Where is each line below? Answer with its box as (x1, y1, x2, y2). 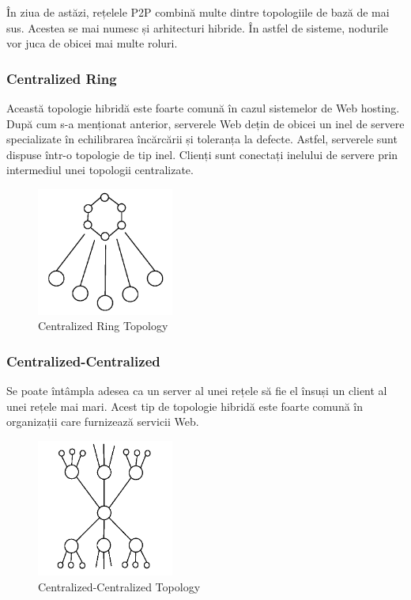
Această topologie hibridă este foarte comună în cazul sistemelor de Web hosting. (6, 100, 400, 116)
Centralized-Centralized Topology (38, 578, 201, 594)
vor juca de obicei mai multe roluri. (6, 35, 178, 51)
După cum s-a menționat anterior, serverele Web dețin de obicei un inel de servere (6, 115, 405, 131)
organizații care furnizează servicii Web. (6, 413, 199, 430)
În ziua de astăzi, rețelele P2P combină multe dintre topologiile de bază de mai (6, 4, 390, 20)
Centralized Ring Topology (38, 317, 168, 334)
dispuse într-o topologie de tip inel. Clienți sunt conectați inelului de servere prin (6, 146, 398, 162)
